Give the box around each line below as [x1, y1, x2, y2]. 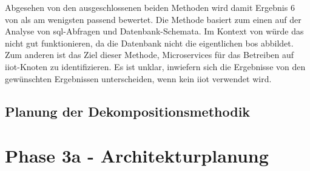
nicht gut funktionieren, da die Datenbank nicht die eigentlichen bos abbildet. [5, 36, 294, 49]
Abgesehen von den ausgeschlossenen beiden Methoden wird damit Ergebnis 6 [5, 1, 295, 13]
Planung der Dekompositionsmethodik [5, 102, 251, 120]
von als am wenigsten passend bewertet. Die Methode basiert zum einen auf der [5, 13, 302, 25]
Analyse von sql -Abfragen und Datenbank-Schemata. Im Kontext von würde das [5, 25, 304, 37]
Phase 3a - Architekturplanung [5, 143, 269, 168]
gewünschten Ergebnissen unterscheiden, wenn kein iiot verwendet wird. [5, 72, 272, 85]
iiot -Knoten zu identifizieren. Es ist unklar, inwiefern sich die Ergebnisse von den [5, 60, 306, 73]
